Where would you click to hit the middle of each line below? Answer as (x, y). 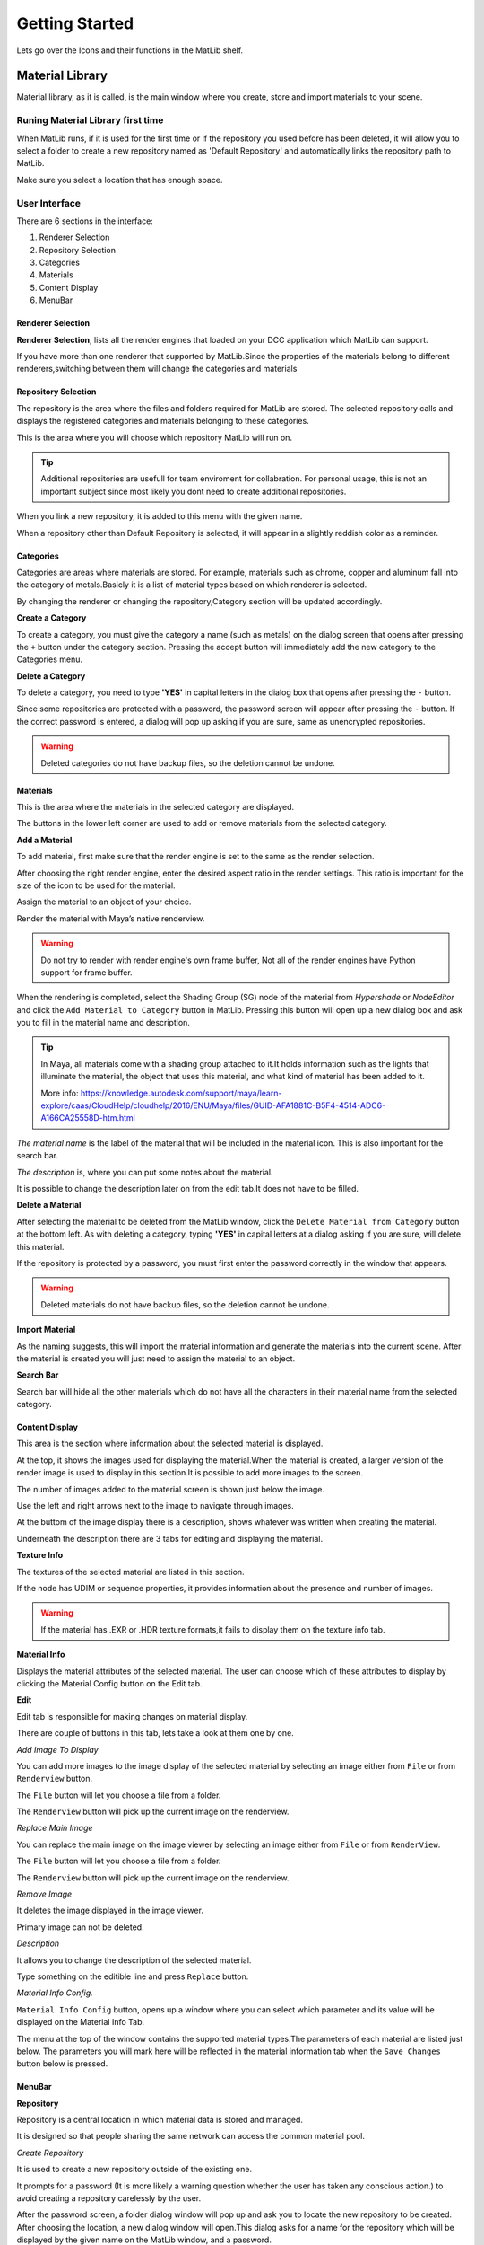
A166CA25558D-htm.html (88, 1118)
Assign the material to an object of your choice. (104, 902)
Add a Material (44, 840)
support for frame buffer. (87, 972)
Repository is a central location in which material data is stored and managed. (160, 2120)
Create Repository (50, 2153)
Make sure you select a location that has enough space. (120, 180)
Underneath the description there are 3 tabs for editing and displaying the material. (170, 1538)
